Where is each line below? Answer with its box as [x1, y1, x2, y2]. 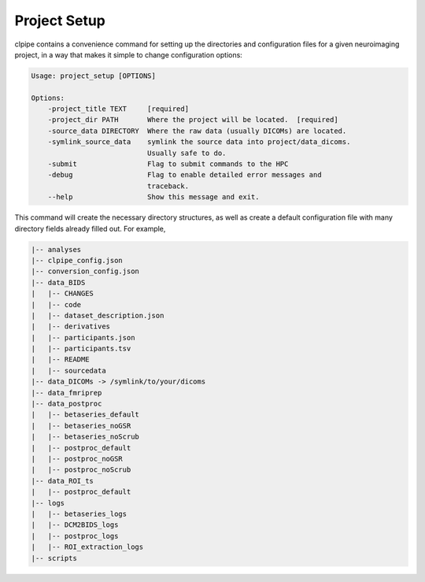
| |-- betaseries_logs [31, 509, 128, 518]
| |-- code [31, 300, 82, 309]
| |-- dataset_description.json [31, 311, 164, 320]
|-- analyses [31, 245, 82, 254]
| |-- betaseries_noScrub [31, 432, 139, 441]
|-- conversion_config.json [31, 267, 139, 276]
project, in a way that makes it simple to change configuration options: [14, 50, 243, 59]
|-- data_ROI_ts [31, 476, 94, 485]
